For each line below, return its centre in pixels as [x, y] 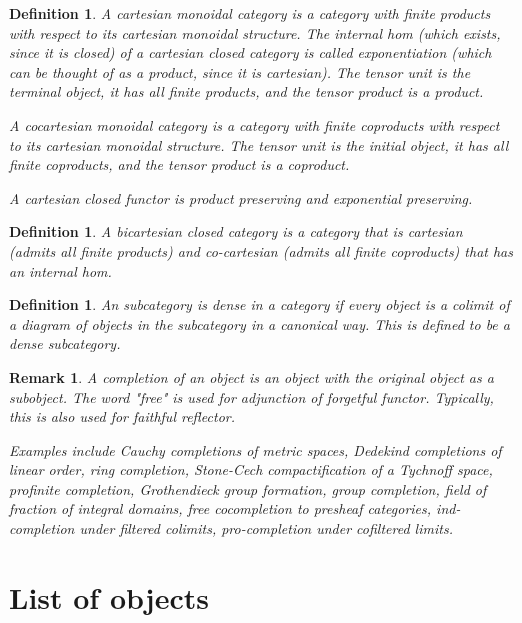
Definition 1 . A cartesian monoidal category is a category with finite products [250, 13]
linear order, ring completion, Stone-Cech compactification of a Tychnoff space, [251, 469]
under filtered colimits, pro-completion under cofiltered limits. [266, 528]
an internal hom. [60, 270]
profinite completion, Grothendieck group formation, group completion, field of [248, 488]
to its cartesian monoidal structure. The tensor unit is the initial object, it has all [259, 144]
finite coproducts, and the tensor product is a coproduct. [179, 164]
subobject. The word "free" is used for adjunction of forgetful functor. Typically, [251, 396]
